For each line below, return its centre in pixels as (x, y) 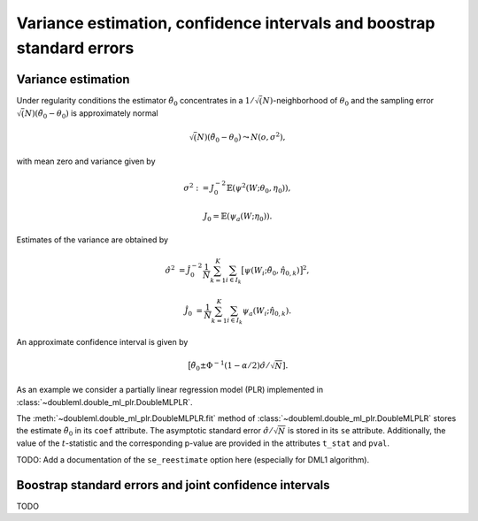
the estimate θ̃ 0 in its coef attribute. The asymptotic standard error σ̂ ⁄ (144, 432)
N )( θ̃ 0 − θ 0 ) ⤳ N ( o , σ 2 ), (241, 138)
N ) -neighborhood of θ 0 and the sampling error (348, 101)
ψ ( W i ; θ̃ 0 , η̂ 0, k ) (272, 272)
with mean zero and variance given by (86, 161)
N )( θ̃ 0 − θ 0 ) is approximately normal (91, 114)
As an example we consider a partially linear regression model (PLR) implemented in (170, 390)
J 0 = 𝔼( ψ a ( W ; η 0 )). (238, 218)
